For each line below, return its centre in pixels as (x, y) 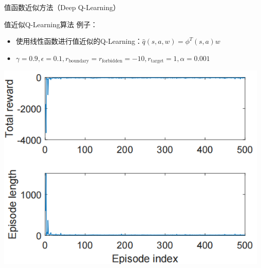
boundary (79, 61)
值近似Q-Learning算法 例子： (51, 24)
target (157, 61)
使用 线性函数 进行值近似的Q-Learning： (79, 41)
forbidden (112, 61)
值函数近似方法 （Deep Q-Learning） (62, 7)
